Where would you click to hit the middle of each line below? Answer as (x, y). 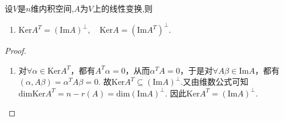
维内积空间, (52, 8)
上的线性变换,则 (123, 8)
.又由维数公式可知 (215, 82)
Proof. (15, 51)
